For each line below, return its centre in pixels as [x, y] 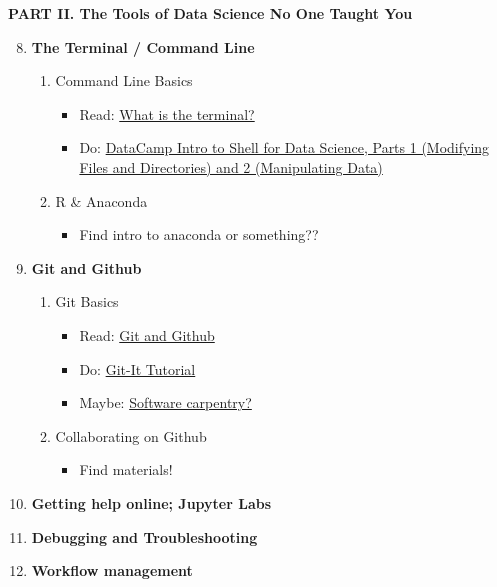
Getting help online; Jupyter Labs [151, 502]
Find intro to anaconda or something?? [199, 234]
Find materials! [126, 469]
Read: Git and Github [147, 334]
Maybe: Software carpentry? [165, 402]
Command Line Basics [124, 80]
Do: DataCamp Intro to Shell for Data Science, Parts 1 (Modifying [284, 147]
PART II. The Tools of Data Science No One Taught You [210, 13]
